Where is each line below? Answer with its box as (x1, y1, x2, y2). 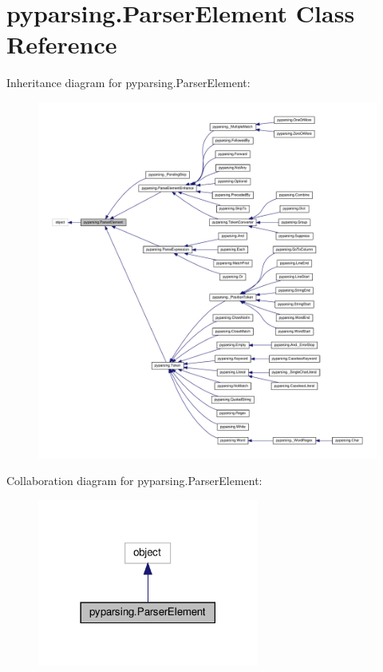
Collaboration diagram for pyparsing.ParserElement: (6, 472, 263, 489)
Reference (6, 28, 117, 61)
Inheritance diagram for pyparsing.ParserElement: (6, 74, 251, 91)
